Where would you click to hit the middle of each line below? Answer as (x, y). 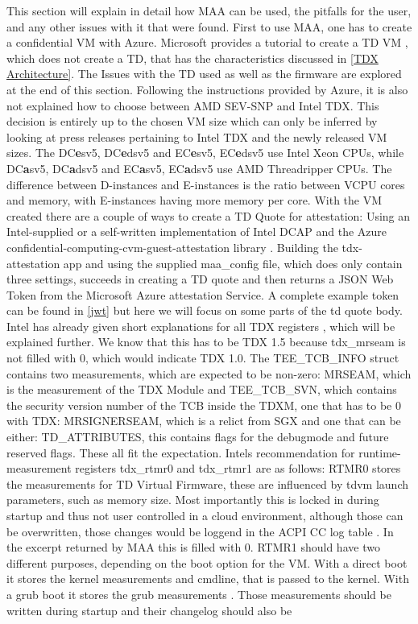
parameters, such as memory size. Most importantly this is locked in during (193, 500)
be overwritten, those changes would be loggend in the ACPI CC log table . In (200, 531)
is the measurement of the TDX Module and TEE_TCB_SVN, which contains (202, 389)
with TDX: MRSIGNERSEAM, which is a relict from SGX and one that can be (204, 421)
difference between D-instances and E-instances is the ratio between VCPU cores (206, 184)
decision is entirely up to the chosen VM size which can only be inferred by (192, 121)
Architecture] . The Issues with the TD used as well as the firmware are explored (204, 74)
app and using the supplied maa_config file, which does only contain (233, 263)
